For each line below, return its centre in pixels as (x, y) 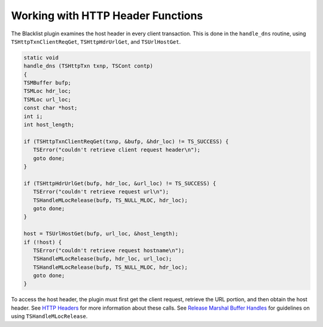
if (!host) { (43, 242)
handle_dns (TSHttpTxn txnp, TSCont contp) (89, 66)
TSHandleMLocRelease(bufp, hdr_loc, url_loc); (103, 259)
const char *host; (51, 108)
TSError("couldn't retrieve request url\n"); (101, 192)
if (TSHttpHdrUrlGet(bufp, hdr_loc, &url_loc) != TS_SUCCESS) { (120, 183)
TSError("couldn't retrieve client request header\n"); (117, 150)
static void (41, 57)
